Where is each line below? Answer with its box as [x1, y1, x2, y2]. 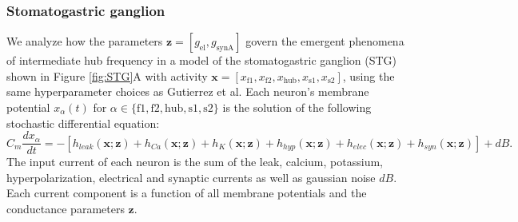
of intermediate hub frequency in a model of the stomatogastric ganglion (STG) [6, 52, 397, 69]
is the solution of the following [222, 99, 372, 115]
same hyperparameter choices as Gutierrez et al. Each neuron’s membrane [6, 83, 369, 100]
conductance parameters [6, 200, 125, 217]
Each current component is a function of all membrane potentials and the [6, 184, 367, 201]
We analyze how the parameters [6, 33, 163, 50]
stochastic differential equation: [6, 114, 160, 131]
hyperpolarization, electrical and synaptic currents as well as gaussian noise [6, 168, 376, 185]
